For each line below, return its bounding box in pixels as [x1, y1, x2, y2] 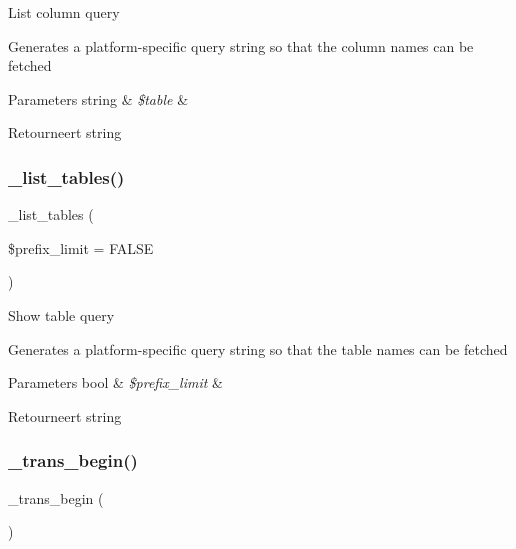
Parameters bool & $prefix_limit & [8, 372, 223, 393]
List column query [8, 2, 120, 22]
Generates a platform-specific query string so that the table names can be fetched [8, 338, 508, 359]
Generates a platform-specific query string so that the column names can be [8, 35, 474, 56]
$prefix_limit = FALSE [8, 237, 154, 258]
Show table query [8, 304, 115, 325]
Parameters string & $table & [8, 88, 189, 109]
